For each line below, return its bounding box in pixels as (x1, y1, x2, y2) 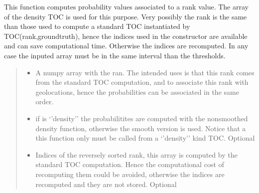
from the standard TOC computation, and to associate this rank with (35, 77, 249, 87)
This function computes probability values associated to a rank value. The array (4, 1, 249, 11)
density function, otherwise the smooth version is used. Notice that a (35, 123, 246, 133)
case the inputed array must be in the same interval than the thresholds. (4, 50, 226, 60)
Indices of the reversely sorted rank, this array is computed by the (35, 149, 238, 160)
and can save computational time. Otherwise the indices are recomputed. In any (4, 40, 249, 51)
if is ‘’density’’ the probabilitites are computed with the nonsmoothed (35, 113, 248, 123)
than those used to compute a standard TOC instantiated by (4, 21, 190, 31)
